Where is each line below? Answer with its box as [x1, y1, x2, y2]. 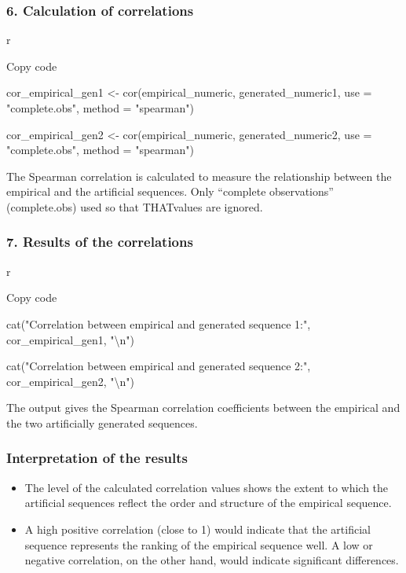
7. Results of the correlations [6, 232, 193, 252]
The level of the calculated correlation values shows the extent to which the [24, 479, 389, 495]
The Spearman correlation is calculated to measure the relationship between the [6, 167, 392, 184]
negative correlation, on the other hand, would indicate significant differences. [24, 552, 399, 568]
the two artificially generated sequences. [6, 414, 198, 431]
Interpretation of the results [6, 448, 188, 468]
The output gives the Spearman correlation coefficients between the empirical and [6, 399, 401, 416]
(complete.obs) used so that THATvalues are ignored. [6, 198, 263, 215]
